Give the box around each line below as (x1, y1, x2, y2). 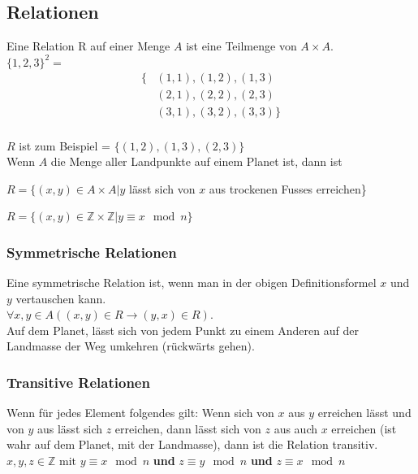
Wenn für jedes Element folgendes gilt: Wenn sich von (6, 404, 274, 421)
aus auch (274, 420, 318, 437)
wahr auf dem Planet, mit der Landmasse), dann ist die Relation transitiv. (6, 436, 378, 453)
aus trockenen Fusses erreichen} (209, 180, 367, 197)
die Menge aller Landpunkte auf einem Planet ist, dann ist (50, 153, 343, 170)
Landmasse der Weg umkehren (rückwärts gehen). (6, 337, 255, 354)
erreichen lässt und (317, 404, 412, 421)
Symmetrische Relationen (6, 241, 177, 262)
